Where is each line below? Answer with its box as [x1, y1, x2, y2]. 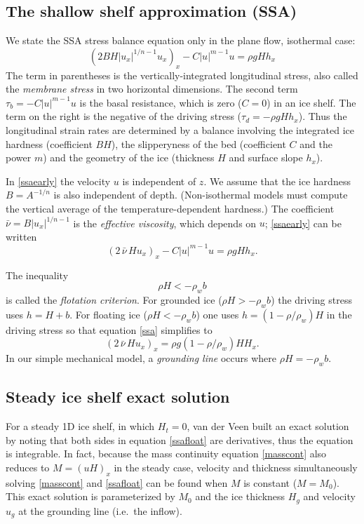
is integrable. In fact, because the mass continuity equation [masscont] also [6, 446, 327, 461]
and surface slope [229, 150, 303, 165]
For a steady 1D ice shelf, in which [6, 419, 155, 434]
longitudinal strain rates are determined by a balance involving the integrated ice [6, 122, 354, 137]
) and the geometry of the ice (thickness [43, 150, 215, 165]
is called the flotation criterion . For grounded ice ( [6, 292, 222, 307]
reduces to [6, 460, 50, 475]
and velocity [303, 489, 356, 504]
